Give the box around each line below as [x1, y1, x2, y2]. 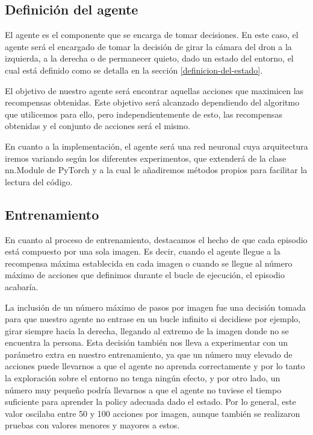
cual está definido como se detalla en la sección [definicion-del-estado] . [5, 63, 263, 76]
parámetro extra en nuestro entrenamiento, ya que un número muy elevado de [5, 348, 293, 360]
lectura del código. [5, 175, 73, 188]
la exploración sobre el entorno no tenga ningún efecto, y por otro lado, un [5, 372, 280, 384]
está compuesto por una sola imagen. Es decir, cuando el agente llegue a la [5, 245, 280, 258]
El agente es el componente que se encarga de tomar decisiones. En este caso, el [5, 28, 299, 41]
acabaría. [5, 280, 39, 293]
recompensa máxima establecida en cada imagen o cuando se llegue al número [5, 256, 293, 269]
